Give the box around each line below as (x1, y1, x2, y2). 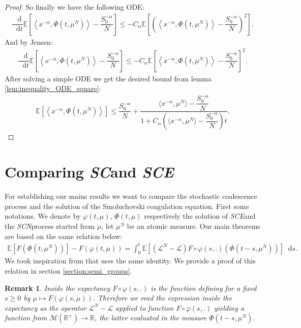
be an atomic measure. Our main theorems (127, 220, 260, 231)
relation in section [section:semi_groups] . (5, 265, 132, 276)
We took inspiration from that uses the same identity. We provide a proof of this (5, 255, 256, 266)
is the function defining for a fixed (150, 282, 257, 293)
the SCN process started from (5, 220, 95, 231)
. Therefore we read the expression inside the (93, 292, 232, 303)
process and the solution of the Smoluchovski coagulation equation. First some (5, 200, 249, 211)
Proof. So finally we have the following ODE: (5, 2, 144, 12)
